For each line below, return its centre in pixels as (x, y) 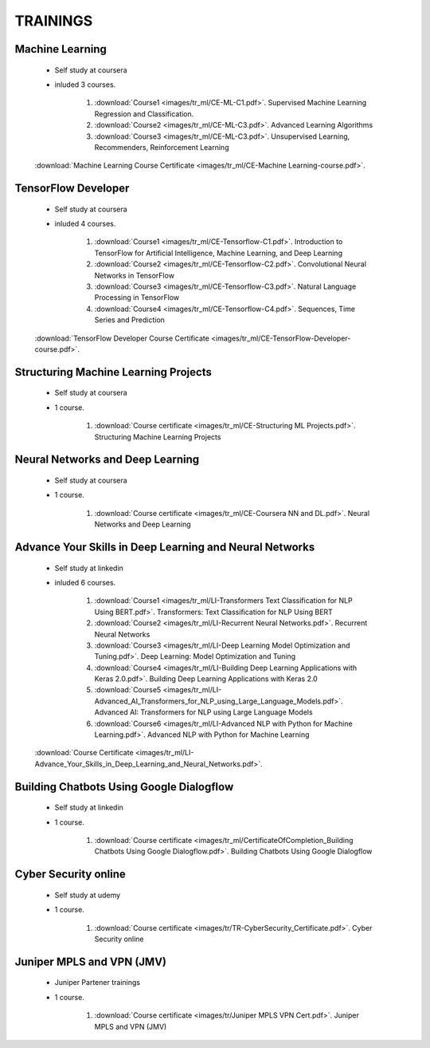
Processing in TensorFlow (137, 297)
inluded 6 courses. (85, 582)
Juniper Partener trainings (98, 983)
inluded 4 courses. (85, 224)
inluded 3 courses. (85, 85)
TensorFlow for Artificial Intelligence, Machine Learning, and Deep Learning (218, 253)
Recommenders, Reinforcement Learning (162, 147)
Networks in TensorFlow (135, 275)
